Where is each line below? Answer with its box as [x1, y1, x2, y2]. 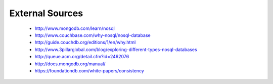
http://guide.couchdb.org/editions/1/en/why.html [34, 39, 136, 46]
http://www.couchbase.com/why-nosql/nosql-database [34, 32, 151, 38]
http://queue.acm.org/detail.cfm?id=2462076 [34, 54, 129, 60]
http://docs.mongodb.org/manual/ [34, 61, 106, 67]
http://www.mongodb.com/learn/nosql [34, 25, 115, 31]
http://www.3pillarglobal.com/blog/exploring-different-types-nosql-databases [34, 46, 197, 53]
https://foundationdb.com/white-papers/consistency [34, 67, 144, 73]
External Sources [9, 8, 83, 19]
